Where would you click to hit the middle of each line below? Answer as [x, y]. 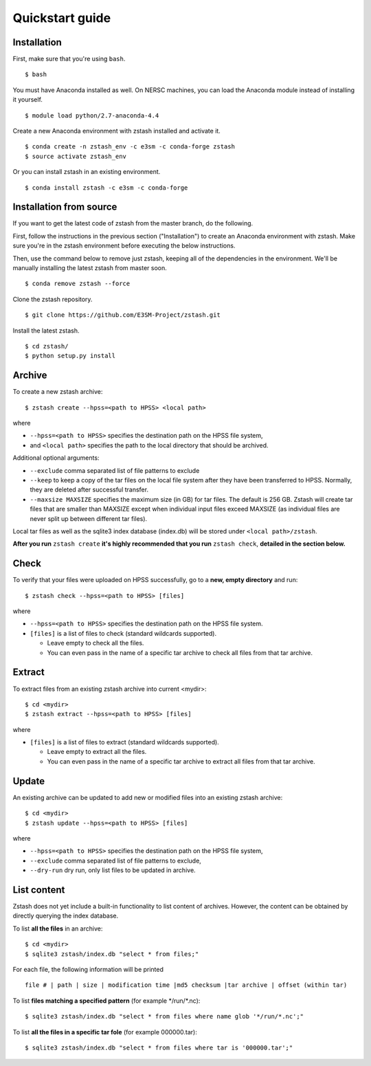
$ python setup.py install [70, 356]
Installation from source [65, 207]
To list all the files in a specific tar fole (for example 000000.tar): [105, 1032]
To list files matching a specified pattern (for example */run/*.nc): [106, 1001]
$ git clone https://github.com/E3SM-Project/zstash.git [123, 315]
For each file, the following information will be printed [88, 969]
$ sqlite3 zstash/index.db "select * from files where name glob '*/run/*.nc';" [165, 1017]
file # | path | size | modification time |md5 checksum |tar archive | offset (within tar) [186, 985]
